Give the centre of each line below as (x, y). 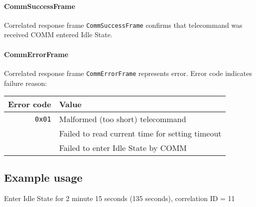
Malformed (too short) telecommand (123, 119)
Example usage (43, 177)
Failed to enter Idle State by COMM (123, 148)
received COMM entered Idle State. (58, 34)
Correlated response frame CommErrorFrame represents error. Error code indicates (128, 73)
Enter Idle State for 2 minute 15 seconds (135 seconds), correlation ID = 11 (120, 198)
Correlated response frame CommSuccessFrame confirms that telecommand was (123, 25)
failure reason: (26, 83)
